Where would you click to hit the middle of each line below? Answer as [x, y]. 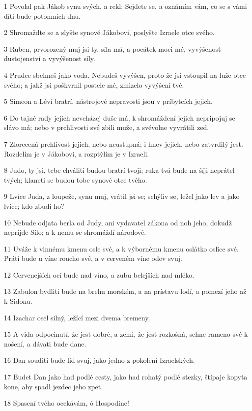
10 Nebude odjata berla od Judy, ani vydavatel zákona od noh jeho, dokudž [118, 222]
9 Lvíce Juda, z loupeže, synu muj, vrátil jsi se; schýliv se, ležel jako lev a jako [122, 196]
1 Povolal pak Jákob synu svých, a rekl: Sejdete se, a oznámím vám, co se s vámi [126, 6]
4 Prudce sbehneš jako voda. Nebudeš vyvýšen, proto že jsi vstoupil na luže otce [125, 75]
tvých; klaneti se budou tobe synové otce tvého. [76, 179]
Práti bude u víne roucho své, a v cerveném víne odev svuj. [93, 258]
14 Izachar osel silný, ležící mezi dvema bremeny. [77, 317]
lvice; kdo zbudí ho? [34, 205]
